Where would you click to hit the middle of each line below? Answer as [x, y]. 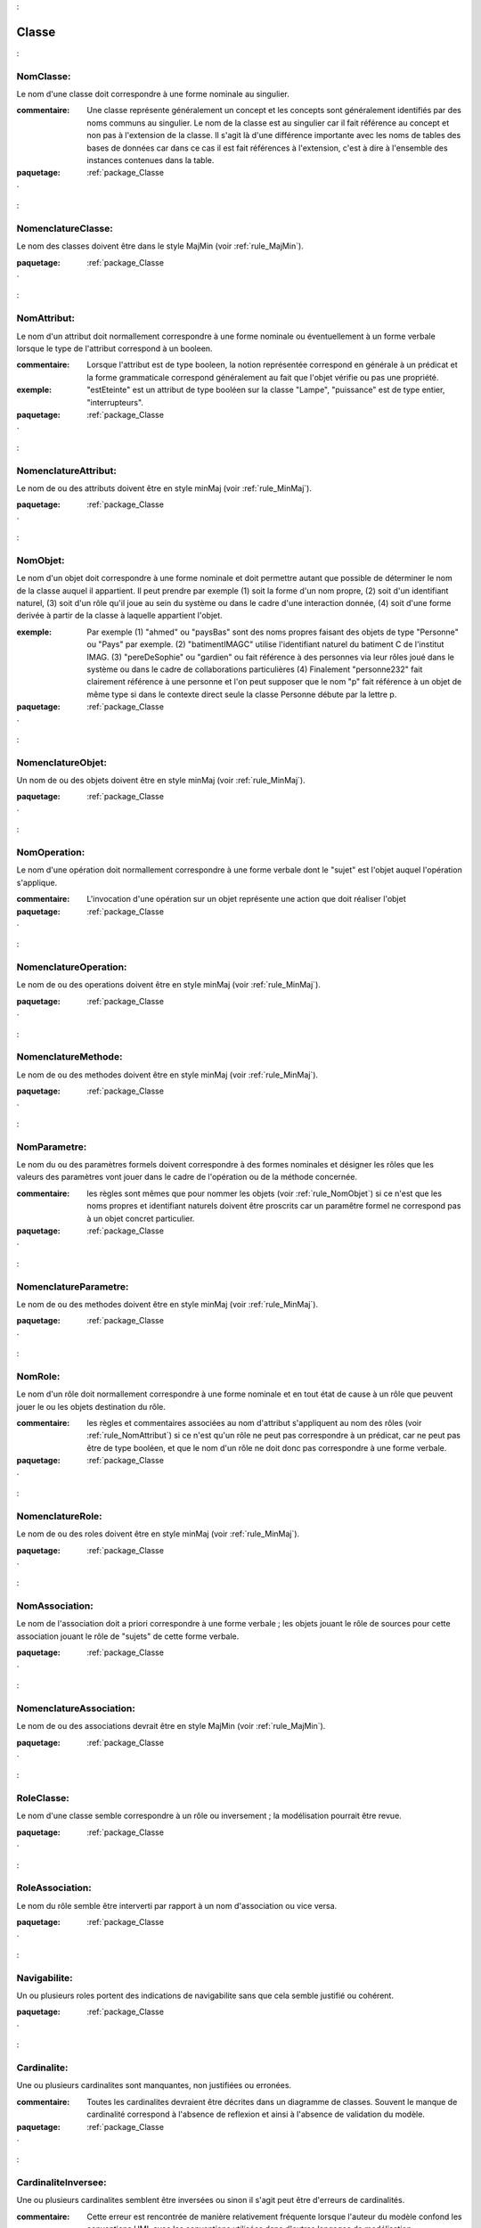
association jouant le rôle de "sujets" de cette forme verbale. [128, 1636]
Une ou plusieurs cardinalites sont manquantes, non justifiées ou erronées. [154, 2085]
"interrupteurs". [115, 402]
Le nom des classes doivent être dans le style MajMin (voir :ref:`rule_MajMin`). [160, 246]
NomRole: [38, 1376]
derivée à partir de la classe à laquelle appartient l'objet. [119, 616]
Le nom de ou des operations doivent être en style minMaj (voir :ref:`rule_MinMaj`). [168, 985]
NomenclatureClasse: [65, 228]
